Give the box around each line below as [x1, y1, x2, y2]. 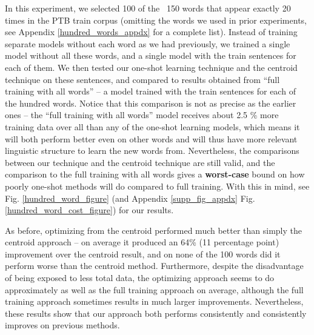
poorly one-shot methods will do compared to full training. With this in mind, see [5, 179, 310, 192]
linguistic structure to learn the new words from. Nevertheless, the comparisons [5, 144, 299, 157]
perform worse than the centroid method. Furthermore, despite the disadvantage [5, 259, 304, 272]
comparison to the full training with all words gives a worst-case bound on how [5, 168, 305, 181]
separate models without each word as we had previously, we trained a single [5, 37, 290, 50]
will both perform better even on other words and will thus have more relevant [5, 132, 298, 145]
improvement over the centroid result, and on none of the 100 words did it [5, 247, 281, 260]
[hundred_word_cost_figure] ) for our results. [5, 204, 174, 216]
